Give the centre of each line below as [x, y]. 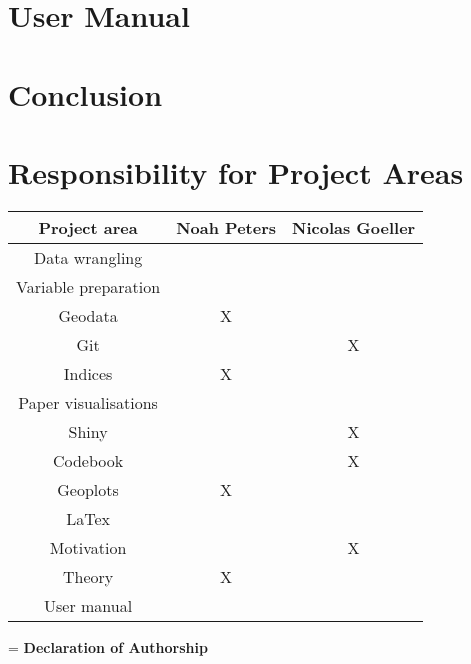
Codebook [88, 460]
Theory [88, 576]
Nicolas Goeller [354, 227]
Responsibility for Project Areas [236, 171]
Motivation [88, 547]
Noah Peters [226, 227]
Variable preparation [88, 286]
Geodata [88, 315]
